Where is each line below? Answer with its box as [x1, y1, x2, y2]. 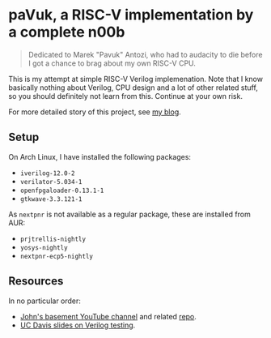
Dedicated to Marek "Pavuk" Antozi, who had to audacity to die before [28, 49, 263, 59]
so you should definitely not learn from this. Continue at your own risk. [8, 91, 243, 101]
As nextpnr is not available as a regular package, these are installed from [8, 209, 251, 219]
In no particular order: [8, 296, 81, 306]
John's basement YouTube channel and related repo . [19, 311, 197, 321]
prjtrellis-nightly [19, 235, 87, 243]
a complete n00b [8, 23, 125, 41]
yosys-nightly [19, 243, 68, 252]
